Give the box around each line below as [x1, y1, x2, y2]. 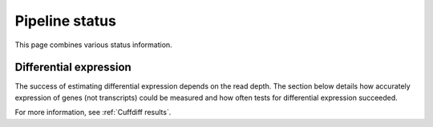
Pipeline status [14, 12, 116, 30]
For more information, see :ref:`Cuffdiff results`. [14, 108, 172, 117]
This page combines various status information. [14, 40, 172, 50]
